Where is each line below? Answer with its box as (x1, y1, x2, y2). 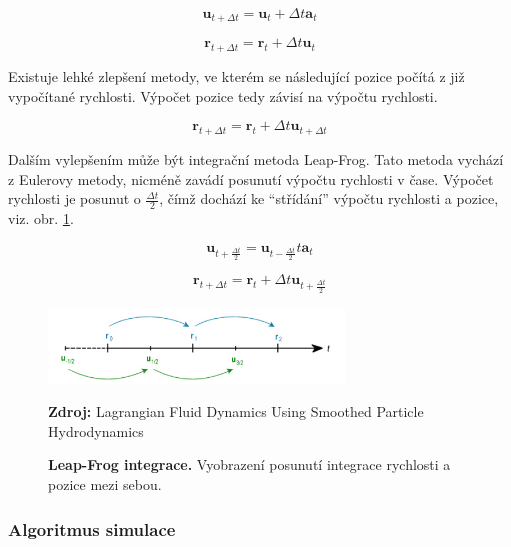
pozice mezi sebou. (48, 474, 162, 495)
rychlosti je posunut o (8, 188, 141, 209)
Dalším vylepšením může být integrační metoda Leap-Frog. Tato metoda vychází (8, 149, 504, 170)
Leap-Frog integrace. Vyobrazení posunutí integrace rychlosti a (48, 454, 451, 475)
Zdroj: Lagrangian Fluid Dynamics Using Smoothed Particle (48, 401, 424, 422)
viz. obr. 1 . (8, 208, 74, 229)
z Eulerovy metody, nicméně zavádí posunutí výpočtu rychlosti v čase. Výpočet (8, 168, 494, 189)
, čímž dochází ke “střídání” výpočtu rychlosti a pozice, (159, 188, 499, 209)
